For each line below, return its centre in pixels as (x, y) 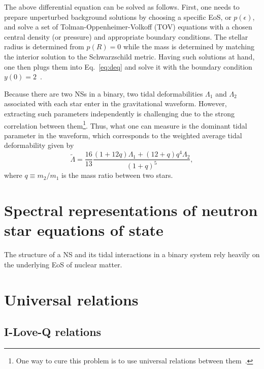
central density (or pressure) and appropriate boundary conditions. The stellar (126, 36)
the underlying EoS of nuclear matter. (63, 264)
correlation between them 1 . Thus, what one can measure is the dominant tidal (126, 125)
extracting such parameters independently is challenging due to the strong (119, 113)
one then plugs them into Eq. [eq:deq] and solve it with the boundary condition (128, 66)
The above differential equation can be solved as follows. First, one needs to (122, 7)
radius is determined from (44, 47)
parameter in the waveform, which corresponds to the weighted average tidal (123, 135)
